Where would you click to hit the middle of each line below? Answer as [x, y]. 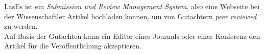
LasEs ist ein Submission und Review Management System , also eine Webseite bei [132, 6]
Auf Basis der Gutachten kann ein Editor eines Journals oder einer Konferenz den [132, 36]
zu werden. [21, 26]
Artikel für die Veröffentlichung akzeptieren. [73, 46]
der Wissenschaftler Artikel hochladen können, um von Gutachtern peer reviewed [130, 16]
